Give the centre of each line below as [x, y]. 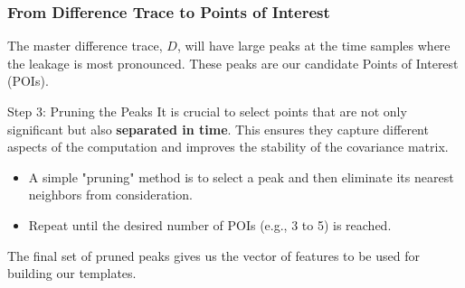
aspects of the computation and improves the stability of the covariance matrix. [228, 147]
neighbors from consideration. [110, 195]
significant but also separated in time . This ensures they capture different [218, 129]
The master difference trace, [85, 46]
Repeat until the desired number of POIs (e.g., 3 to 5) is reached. [210, 224]
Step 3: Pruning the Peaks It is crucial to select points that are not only [207, 111]
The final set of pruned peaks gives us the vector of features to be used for [214, 255]
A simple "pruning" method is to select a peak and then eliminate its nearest [241, 177]
